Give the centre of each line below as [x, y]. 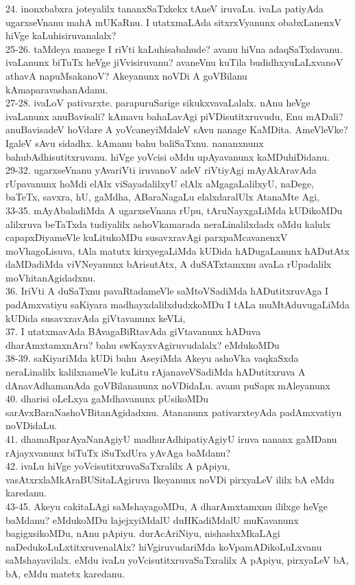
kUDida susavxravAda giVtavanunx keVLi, [96, 318]
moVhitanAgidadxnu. [51, 277]
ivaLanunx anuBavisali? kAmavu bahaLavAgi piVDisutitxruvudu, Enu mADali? [174, 116]
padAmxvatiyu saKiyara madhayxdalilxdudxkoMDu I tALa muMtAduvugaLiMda [178, 305]
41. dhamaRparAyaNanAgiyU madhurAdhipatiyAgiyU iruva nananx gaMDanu [171, 439]
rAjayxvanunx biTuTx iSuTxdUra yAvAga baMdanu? [118, 452]
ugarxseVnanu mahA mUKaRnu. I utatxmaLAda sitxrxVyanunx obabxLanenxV [174, 22]
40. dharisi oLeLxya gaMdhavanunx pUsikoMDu [107, 399]
